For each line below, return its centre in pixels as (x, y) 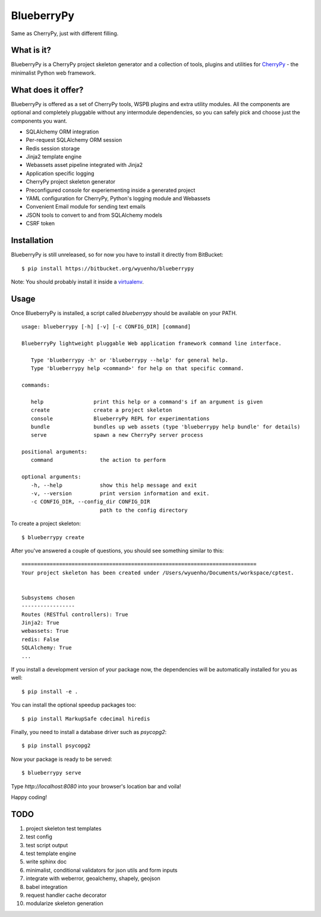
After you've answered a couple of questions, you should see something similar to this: (117, 551)
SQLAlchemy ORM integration (62, 132)
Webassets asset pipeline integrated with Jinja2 (84, 165)
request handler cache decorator (66, 895)
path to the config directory (144, 510)
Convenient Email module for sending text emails (86, 207)
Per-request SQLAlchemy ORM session (74, 140)
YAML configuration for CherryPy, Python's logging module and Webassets (118, 198)
